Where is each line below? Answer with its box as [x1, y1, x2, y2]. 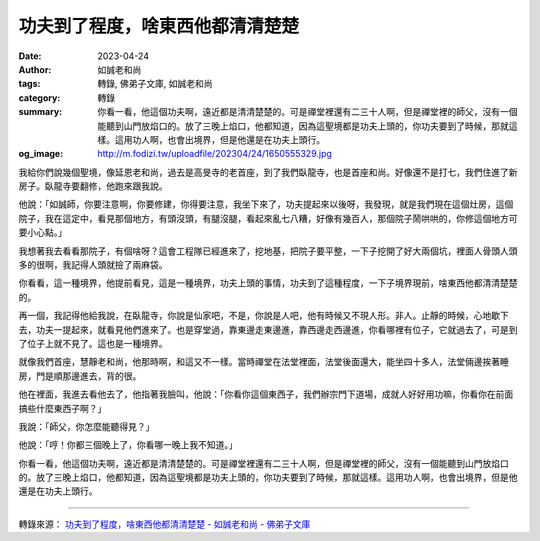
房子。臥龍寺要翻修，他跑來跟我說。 [18, 180, 168, 192]
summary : [18, 106, 63, 118]
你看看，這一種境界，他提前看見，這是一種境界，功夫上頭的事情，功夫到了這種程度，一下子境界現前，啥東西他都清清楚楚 [18, 277, 518, 289]
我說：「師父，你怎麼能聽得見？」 [18, 420, 155, 432]
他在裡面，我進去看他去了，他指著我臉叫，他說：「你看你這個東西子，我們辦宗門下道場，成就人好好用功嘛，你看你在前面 [18, 388, 514, 400]
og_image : [18, 148, 64, 160]
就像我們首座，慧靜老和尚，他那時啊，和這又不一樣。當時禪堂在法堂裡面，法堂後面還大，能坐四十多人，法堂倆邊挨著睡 [18, 356, 509, 368]
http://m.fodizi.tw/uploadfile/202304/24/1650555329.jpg [97, 148, 332, 160]
